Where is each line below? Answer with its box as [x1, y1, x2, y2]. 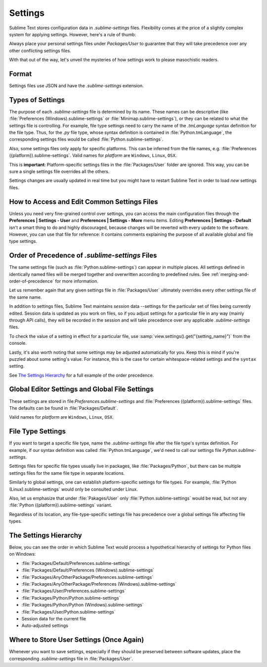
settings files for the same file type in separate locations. [9, 470, 125, 476]
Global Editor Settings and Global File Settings [9, 385, 154, 393]
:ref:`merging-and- [211, 271, 249, 277]
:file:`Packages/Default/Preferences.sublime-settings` [21, 560, 131, 566]
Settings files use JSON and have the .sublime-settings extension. [9, 83, 144, 89]
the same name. [9, 294, 42, 300]
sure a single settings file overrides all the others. [9, 168, 110, 174]
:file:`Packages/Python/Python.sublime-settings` [21, 595, 121, 601]
